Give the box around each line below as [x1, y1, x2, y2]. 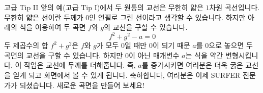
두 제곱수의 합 [4, 40, 48, 51]
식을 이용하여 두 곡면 [19, 22, 86, 32]
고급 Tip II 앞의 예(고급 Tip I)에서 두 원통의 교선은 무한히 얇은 [4, 2, 203, 12]
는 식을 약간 [185, 50, 223, 60]
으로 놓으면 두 [209, 40, 253, 51]
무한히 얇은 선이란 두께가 [4, 12, 83, 22]
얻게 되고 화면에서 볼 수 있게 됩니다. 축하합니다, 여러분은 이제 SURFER [13, 70, 241, 80]
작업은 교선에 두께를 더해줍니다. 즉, [23, 60, 136, 70]
